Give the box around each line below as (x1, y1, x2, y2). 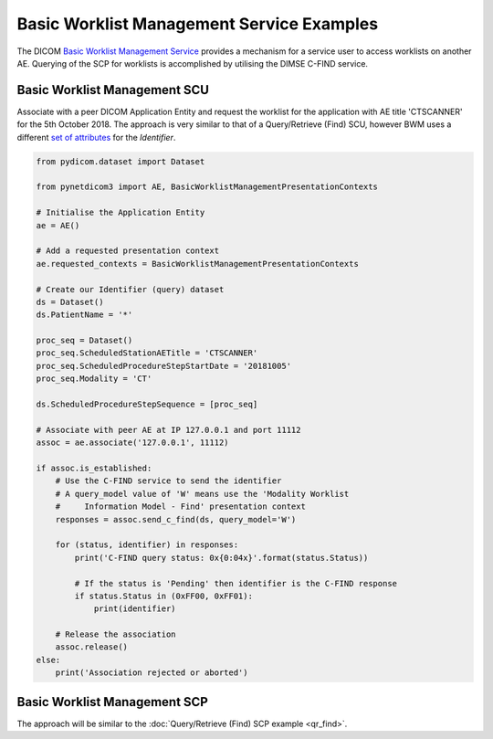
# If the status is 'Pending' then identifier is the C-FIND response (74, 578, 397, 588)
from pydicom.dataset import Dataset (36, 156, 205, 166)
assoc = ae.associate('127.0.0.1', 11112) (36, 438, 229, 448)
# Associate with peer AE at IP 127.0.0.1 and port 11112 (36, 425, 301, 435)
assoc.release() (55, 642, 128, 652)
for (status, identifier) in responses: (55, 540, 239, 550)
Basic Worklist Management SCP (16, 694, 209, 710)
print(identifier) (93, 604, 177, 614)
